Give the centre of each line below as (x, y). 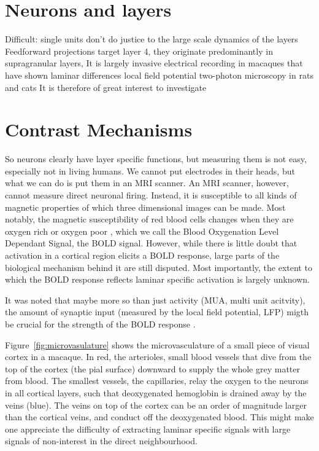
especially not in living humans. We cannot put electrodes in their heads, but (150, 171)
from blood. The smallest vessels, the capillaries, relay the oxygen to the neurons (157, 381)
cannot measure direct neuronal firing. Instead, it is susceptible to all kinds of (151, 195)
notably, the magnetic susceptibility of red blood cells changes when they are (149, 219)
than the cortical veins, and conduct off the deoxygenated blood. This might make (159, 417)
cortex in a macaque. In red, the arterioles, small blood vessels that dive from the (158, 357)
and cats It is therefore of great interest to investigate (106, 87)
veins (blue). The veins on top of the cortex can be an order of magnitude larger (156, 405)
